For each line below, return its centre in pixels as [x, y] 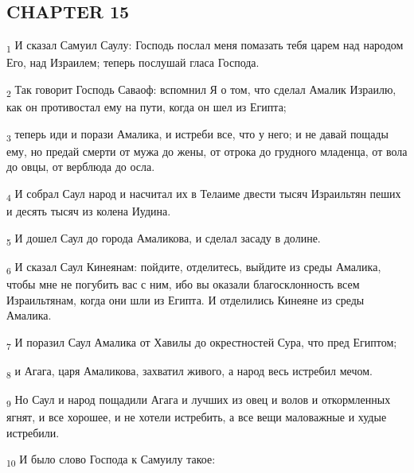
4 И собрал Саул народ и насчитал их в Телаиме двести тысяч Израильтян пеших [204, 194]
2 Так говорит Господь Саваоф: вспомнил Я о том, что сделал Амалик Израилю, [201, 90]
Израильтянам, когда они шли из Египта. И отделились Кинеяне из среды [186, 299]
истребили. [33, 432]
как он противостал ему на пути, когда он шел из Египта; [146, 107]
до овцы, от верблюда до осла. [81, 167]
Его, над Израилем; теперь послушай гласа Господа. [133, 62]
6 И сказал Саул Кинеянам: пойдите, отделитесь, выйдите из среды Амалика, [194, 267]
